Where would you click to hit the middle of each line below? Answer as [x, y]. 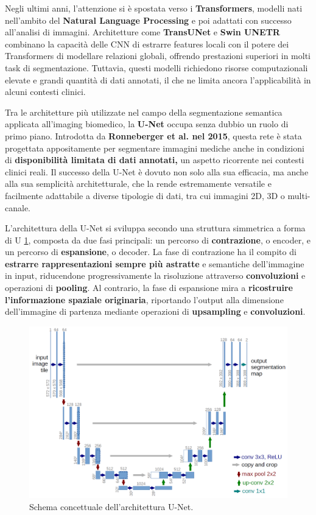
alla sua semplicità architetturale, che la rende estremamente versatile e [138, 184]
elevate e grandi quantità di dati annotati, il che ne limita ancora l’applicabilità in [158, 79]
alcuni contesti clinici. [45, 92]
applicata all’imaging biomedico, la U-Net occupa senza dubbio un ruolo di [147, 124]
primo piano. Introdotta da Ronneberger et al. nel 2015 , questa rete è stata [153, 135]
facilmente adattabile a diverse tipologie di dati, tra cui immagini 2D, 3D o [145, 195]
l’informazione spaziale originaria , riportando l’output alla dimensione [144, 299]
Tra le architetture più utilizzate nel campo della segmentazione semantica [144, 112]
